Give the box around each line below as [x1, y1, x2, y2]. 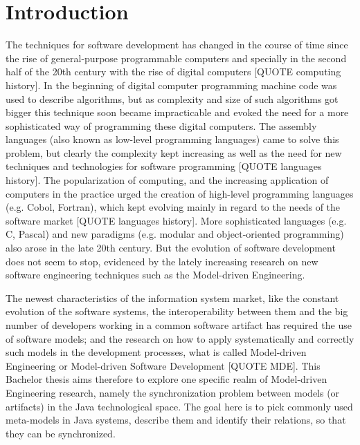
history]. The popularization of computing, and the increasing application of [6, 173, 329, 187]
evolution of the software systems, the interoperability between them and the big [6, 304, 348, 319]
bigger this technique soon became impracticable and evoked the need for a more [6, 105, 349, 120]
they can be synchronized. [6, 426, 116, 440]
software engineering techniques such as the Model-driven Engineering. [6, 267, 305, 282]
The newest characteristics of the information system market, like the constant [6, 290, 339, 305]
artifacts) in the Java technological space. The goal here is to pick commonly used [6, 399, 353, 413]
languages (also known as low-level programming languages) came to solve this [6, 132, 339, 146]
